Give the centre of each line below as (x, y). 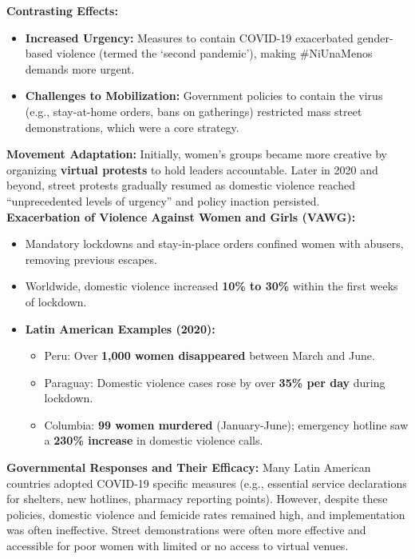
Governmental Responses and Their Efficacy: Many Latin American (189, 467)
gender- (375, 37)
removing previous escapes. (91, 259)
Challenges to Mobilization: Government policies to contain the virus (204, 96)
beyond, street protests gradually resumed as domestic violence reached (181, 185)
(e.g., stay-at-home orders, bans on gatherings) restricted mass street (194, 111)
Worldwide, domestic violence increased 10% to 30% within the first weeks (211, 286)
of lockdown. (56, 301)
